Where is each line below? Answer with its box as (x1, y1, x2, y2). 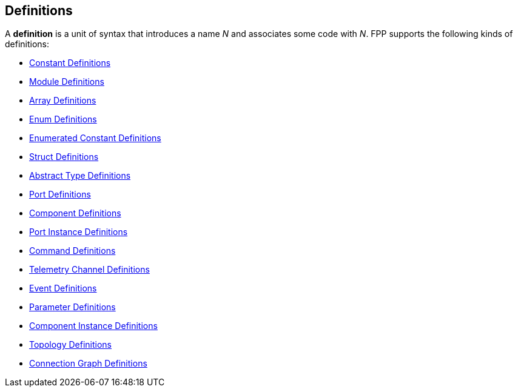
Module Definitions (29, 76, 104, 87)
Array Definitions (29, 95, 96, 106)
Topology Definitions (29, 339, 112, 350)
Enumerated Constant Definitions (29, 133, 161, 144)
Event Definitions (29, 283, 97, 294)
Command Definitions (29, 245, 116, 256)
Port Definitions (29, 189, 91, 200)
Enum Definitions (29, 114, 97, 125)
